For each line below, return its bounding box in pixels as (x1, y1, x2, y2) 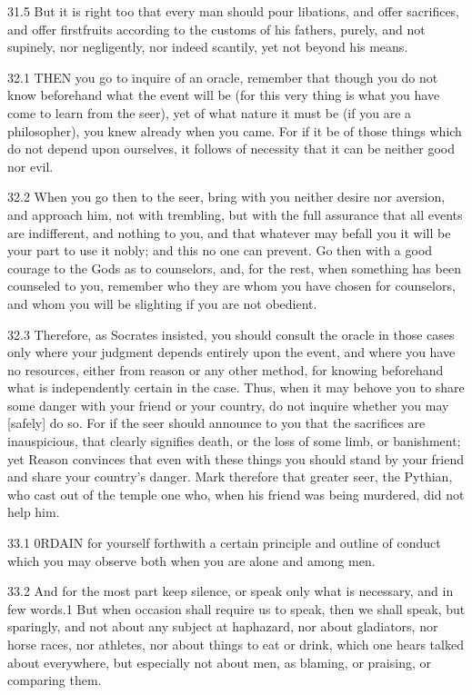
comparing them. (7, 670, 102, 690)
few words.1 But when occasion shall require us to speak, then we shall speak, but (7, 599, 466, 618)
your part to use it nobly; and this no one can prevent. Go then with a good (7, 241, 433, 260)
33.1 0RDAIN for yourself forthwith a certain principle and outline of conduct (7, 533, 441, 552)
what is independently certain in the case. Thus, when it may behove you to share (7, 378, 465, 397)
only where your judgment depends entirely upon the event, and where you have (7, 343, 456, 362)
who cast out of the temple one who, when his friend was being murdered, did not (7, 484, 465, 503)
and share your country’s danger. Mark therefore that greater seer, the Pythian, (7, 467, 453, 486)
